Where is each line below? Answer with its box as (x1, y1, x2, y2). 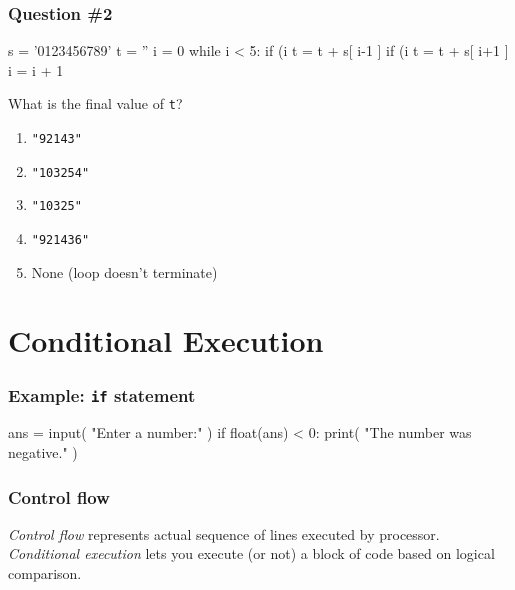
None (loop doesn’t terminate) (31, 261, 218, 282)
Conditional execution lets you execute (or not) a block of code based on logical (8, 543, 495, 564)
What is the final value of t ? (8, 93, 183, 114)
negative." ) (8, 442, 78, 463)
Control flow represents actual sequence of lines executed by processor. (8, 523, 440, 544)
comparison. (8, 563, 82, 584)
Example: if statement (8, 382, 196, 407)
